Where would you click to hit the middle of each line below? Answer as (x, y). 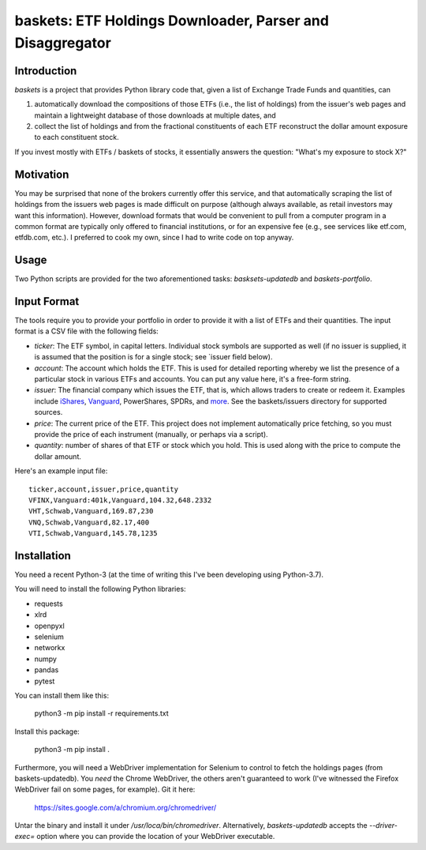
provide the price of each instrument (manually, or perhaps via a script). (151, 434)
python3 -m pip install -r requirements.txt (101, 713)
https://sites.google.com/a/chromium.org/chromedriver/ (125, 807)
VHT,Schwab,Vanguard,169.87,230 (91, 511)
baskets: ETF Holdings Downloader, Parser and (172, 21)
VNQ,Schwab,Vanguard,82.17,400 (89, 522)
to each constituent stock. (77, 137)
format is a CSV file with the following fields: (87, 331)
